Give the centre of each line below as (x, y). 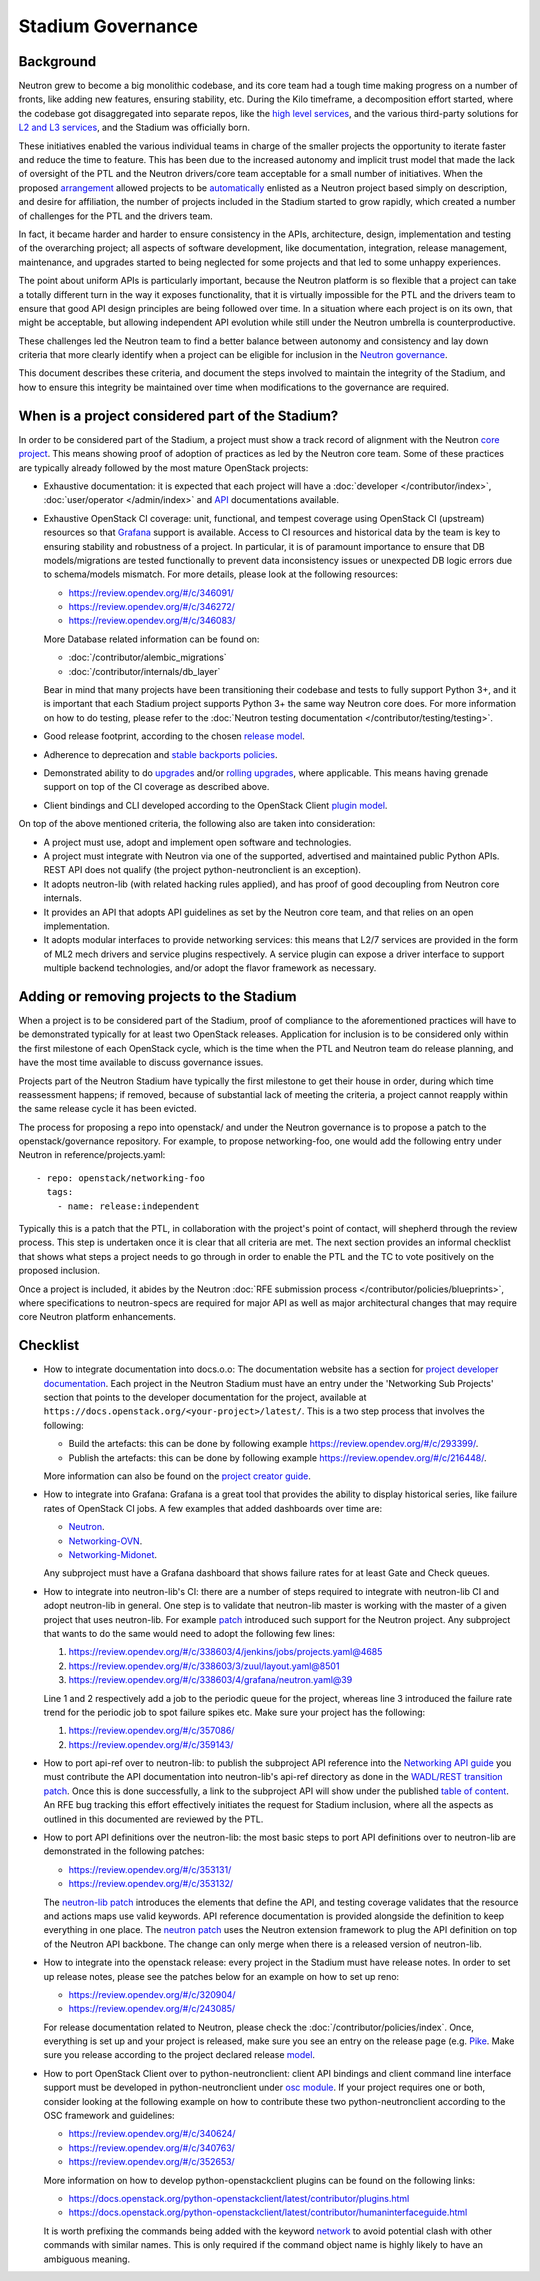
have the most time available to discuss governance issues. (141, 1062)
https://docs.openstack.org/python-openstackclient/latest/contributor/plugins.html (239, 2198)
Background (57, 61)
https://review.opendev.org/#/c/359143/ (151, 1744)
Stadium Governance (108, 26)
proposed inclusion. (59, 1271)
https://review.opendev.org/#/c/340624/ (152, 2134)
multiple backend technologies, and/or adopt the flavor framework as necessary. (210, 968)
